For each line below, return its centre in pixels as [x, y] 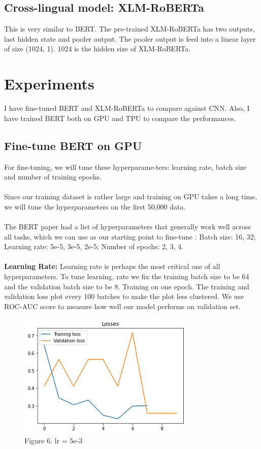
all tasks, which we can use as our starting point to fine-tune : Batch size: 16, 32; [130, 236]
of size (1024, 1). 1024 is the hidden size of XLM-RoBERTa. [97, 49]
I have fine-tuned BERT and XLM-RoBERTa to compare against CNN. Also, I [127, 108]
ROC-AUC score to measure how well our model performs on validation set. [122, 306]
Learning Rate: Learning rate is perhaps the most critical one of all [112, 266]
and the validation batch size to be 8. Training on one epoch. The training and [127, 286]
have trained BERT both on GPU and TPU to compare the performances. [120, 118]
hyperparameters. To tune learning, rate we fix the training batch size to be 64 [127, 276]
